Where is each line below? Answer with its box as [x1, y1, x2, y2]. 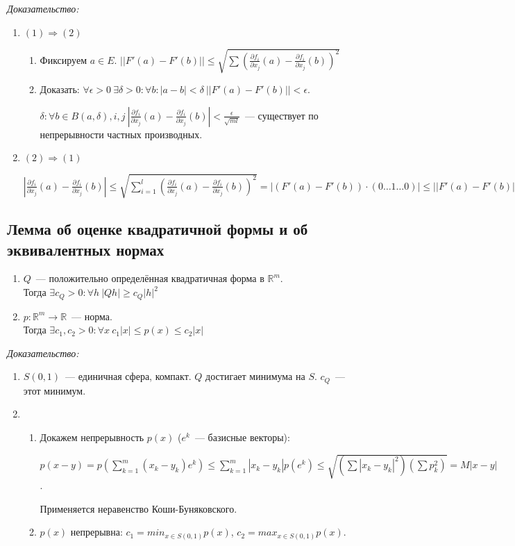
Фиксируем [40, 52, 87, 67]
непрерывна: [70, 524, 123, 539]
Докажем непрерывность [40, 429, 144, 444]
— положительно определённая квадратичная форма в [35, 271, 264, 286]
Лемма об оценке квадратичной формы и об [7, 218, 308, 240]
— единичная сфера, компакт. [65, 369, 192, 383]
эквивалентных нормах [7, 238, 164, 260]
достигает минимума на [205, 369, 305, 383]
